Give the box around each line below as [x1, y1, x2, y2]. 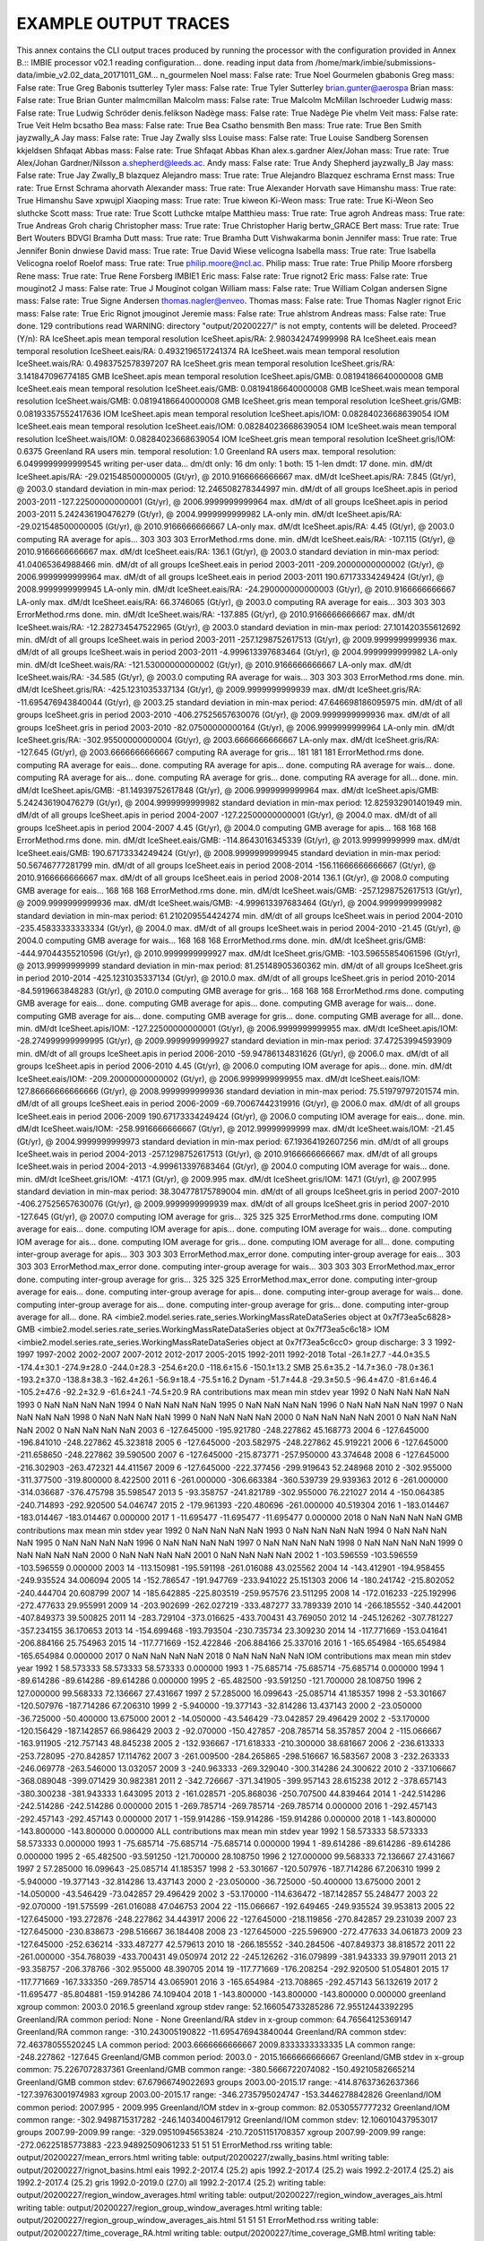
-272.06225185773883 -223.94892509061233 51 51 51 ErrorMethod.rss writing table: [16, 2139, 333, 2150]
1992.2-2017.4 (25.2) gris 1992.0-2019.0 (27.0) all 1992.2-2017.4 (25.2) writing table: [16, 2176, 326, 2187]
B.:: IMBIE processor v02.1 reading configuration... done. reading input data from [16, 56, 314, 67]
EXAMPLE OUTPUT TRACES [16, 13, 230, 33]
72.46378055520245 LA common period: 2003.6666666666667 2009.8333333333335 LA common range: [16, 2039, 416, 2050]
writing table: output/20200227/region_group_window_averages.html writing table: [16, 2202, 323, 2213]
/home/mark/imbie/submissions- [315, 56, 436, 67]
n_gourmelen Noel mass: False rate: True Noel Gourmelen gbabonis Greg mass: [160, 70, 454, 81]
